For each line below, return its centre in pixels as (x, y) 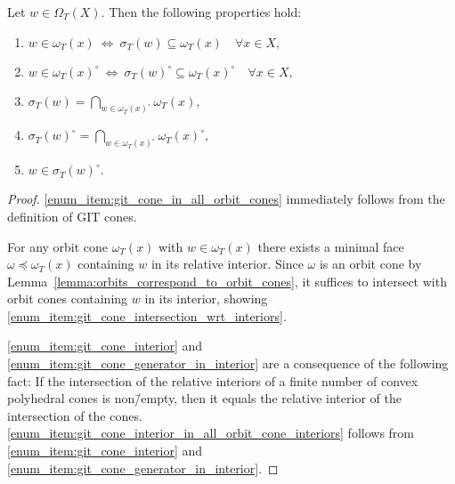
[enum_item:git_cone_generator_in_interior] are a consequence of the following (228, 363)
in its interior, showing (206, 298)
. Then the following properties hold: (201, 12)
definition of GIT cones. (72, 216)
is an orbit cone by (370, 264)
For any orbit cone (58, 246)
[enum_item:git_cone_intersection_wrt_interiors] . (147, 315)
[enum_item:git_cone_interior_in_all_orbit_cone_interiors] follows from (211, 433)
